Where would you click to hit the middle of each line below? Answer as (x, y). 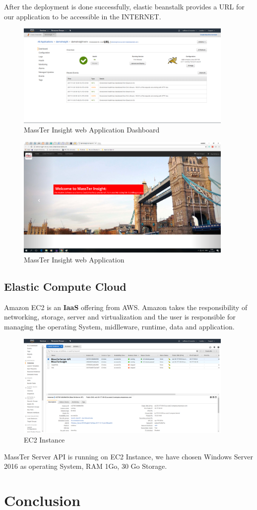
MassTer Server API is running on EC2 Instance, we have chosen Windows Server (128, 456)
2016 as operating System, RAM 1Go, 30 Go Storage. (86, 466)
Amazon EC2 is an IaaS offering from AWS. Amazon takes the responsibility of (126, 307)
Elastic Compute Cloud (65, 287)
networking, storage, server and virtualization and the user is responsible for (120, 317)
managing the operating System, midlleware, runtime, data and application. (119, 327)
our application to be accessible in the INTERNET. (83, 16)
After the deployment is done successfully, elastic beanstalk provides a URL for (124, 6)
